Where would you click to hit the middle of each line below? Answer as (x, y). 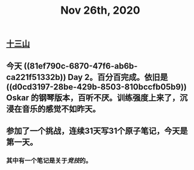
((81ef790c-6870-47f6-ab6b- (81, 66)
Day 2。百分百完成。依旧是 (118, 77)
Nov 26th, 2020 (100, 10)
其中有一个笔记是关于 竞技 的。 (49, 160)
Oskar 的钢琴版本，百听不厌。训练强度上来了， (93, 98)
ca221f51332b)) (36, 77)
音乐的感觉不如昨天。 (61, 109)
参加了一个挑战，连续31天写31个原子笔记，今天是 (97, 131)
